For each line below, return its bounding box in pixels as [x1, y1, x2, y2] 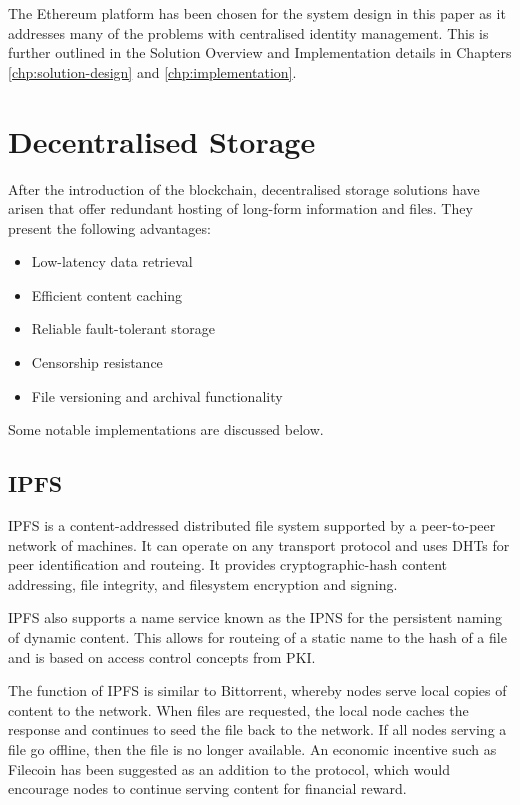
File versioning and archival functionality [31, 385, 283, 406]
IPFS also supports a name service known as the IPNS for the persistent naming [8, 607, 502, 628]
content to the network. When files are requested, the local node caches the [8, 699, 469, 720]
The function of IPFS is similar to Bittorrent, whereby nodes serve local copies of [8, 680, 507, 701]
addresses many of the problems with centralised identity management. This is [8, 22, 489, 43]
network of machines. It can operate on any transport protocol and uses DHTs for [8, 534, 510, 555]
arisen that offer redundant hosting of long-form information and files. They [8, 198, 473, 219]
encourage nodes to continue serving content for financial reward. [8, 778, 407, 799]
